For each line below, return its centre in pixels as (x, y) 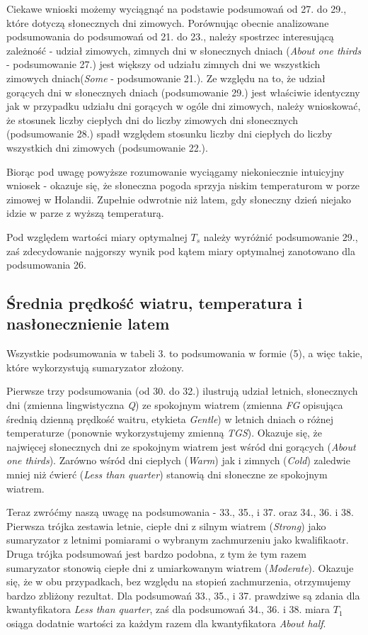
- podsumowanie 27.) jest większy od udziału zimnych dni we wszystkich (163, 64)
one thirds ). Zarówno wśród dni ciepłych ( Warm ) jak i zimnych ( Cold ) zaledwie (178, 460)
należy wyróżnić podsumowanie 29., (281, 236)
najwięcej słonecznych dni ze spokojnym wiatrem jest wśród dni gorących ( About (181, 446)
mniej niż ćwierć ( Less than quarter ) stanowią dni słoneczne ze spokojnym (167, 474)
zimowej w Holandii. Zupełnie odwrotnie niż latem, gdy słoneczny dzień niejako (179, 199)
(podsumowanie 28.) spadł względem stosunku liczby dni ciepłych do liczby (169, 134)
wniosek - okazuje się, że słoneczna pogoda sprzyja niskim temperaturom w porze (183, 185)
